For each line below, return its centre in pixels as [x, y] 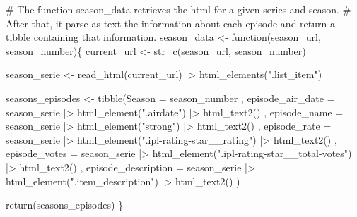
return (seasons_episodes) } [65, 205]
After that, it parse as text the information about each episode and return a [170, 23]
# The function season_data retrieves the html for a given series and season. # [178, 9]
